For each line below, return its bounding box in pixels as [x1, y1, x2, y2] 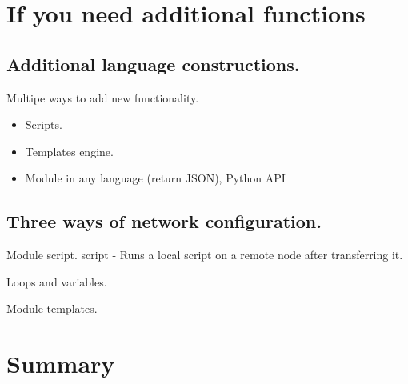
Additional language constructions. [6, 51, 300, 76]
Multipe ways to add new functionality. [6, 89, 199, 106]
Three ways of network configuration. [6, 209, 322, 234]
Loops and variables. [6, 273, 107, 290]
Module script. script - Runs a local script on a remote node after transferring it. [6, 246, 403, 263]
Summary [6, 347, 115, 380]
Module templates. [6, 300, 98, 317]
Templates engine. [25, 142, 114, 159]
